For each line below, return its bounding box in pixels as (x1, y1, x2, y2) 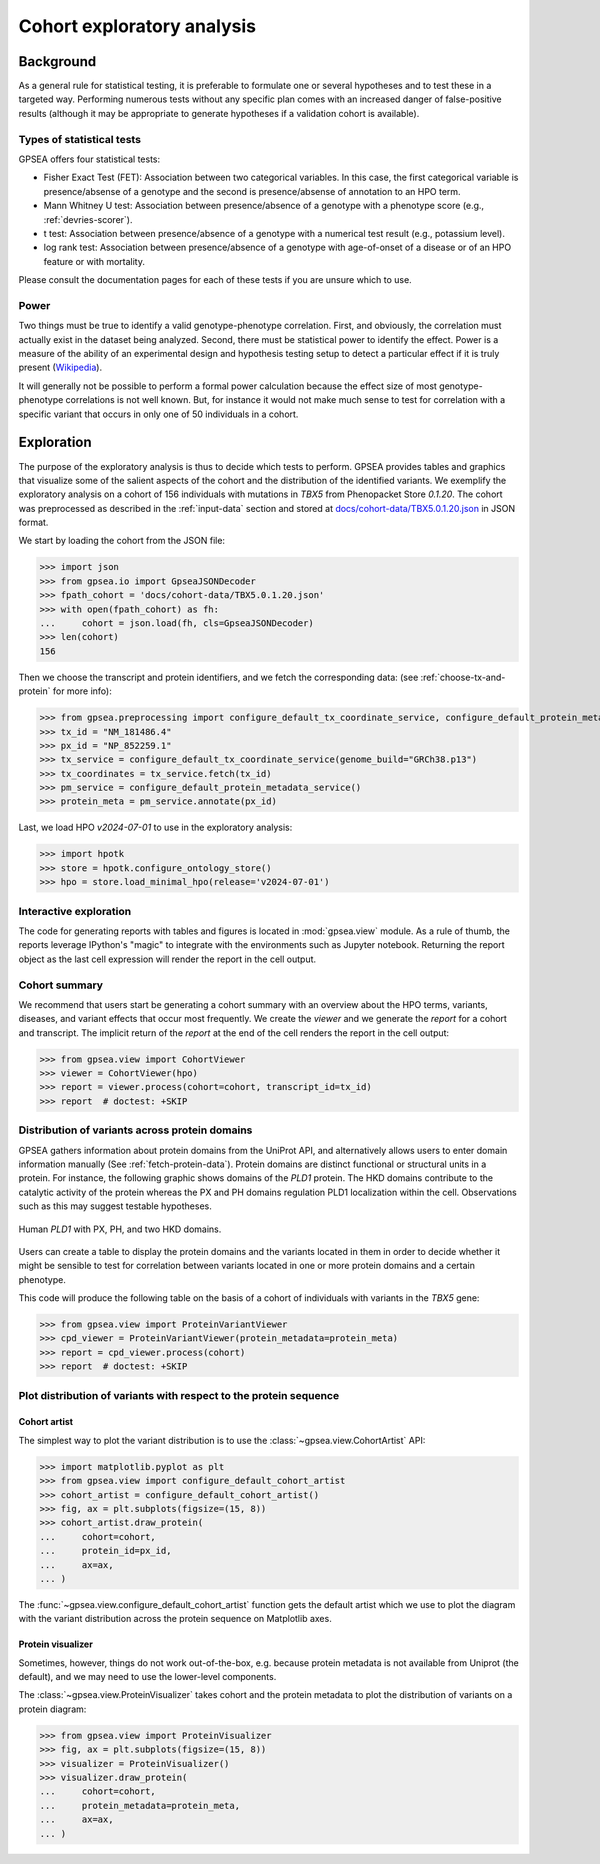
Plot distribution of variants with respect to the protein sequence (18, 1388, 340, 1402)
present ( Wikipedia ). (18, 361, 103, 374)
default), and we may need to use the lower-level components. (18, 1671, 277, 1683)
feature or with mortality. (43, 255, 145, 267)
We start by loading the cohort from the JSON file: (18, 535, 225, 547)
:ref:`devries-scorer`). (43, 213, 133, 225)
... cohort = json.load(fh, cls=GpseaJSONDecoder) (39, 618, 314, 629)
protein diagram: (18, 1703, 87, 1715)
